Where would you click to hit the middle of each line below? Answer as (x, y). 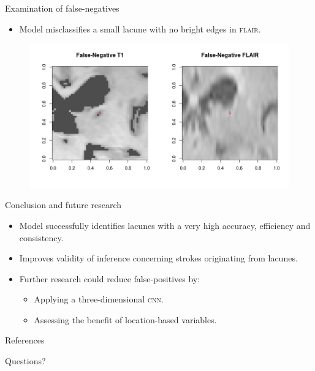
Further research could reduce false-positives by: (110, 278)
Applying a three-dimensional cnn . (99, 299)
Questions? (25, 361)
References (25, 340)
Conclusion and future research (63, 205)
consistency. (41, 237)
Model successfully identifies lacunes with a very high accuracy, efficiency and (165, 225)
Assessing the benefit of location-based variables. (125, 319)
